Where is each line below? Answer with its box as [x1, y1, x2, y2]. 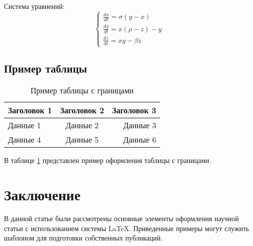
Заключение [4, 184, 81, 205]
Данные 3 [123, 119, 157, 131]
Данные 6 [123, 134, 157, 146]
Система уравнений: [4, 1, 65, 11]
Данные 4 [8, 134, 41, 146]
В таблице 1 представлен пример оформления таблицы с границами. [4, 155, 211, 165]
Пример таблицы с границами [30, 84, 134, 96]
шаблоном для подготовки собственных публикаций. [4, 233, 163, 243]
